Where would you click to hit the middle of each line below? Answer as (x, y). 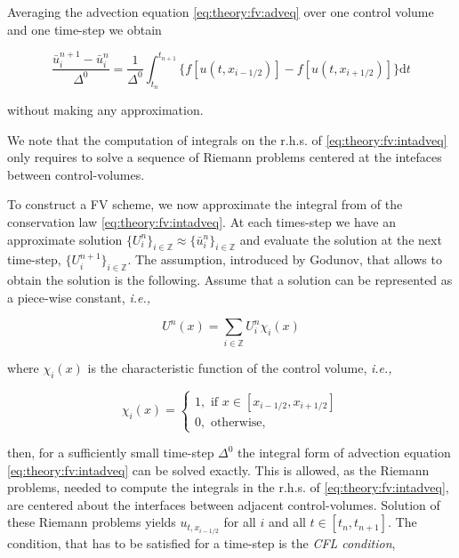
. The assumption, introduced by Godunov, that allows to (285, 259)
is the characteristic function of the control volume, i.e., (240, 367)
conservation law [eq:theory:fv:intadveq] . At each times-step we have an (202, 222)
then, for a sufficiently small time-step (111, 453)
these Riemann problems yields (92, 522)
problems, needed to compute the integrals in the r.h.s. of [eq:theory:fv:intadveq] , (228, 487)
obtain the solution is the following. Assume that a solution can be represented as (230, 280)
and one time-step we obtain (85, 29)
